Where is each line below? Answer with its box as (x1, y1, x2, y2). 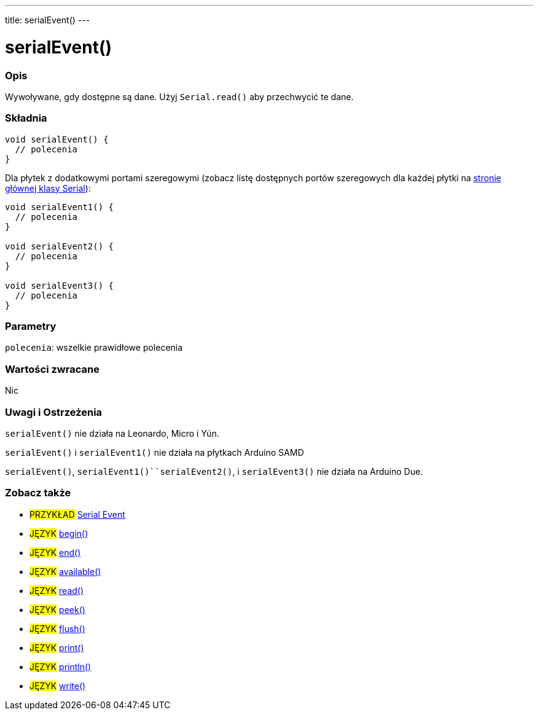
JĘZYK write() (29, 680, 86, 691)
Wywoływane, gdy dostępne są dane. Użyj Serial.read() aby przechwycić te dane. (5, 91, 354, 102)
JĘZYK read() (29, 585, 84, 596)
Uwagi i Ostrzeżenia (5, 405, 103, 418)
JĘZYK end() (29, 547, 81, 558)
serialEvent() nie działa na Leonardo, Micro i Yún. (5, 428, 219, 439)
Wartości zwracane (5, 362, 99, 375)
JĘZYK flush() (29, 623, 85, 634)
